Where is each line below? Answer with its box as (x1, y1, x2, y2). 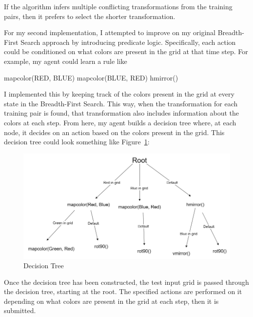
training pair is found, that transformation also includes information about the (4, 108, 239, 118)
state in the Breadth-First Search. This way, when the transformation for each (4, 98, 238, 108)
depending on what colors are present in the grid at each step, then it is (4, 296, 219, 306)
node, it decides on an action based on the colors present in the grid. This (4, 127, 225, 137)
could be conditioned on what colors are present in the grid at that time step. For (4, 46, 248, 57)
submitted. (4, 305, 36, 316)
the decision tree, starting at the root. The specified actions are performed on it (4, 286, 242, 297)
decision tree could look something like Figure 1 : (4, 137, 150, 147)
